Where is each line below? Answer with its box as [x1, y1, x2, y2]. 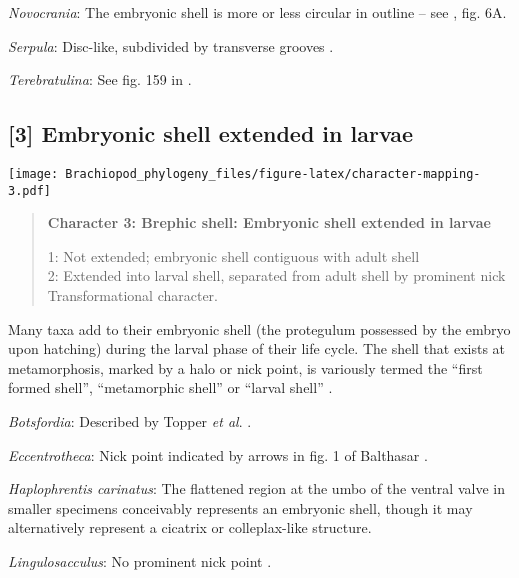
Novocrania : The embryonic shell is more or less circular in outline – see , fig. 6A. [8, 2, 507, 22]
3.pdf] [8, 183, 51, 198]
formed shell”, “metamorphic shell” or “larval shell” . [8, 377, 333, 398]
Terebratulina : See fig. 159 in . [8, 69, 192, 90]
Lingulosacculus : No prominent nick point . [8, 551, 272, 572]
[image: [8, 166, 59, 181]
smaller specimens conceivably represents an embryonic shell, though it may [8, 497, 473, 518]
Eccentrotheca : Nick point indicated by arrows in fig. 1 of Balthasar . [8, 444, 428, 465]
